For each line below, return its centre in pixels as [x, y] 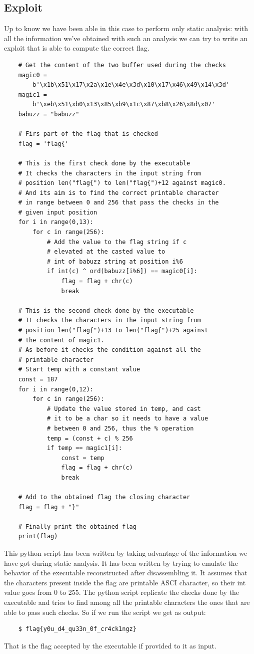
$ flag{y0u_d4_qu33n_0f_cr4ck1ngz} [77, 629]
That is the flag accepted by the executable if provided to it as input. [110, 645]
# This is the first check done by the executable [104, 163]
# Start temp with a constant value [79, 370]
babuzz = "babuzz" [49, 114]
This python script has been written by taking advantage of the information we [126, 553]
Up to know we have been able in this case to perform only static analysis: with [126, 28]
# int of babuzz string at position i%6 [115, 261]
